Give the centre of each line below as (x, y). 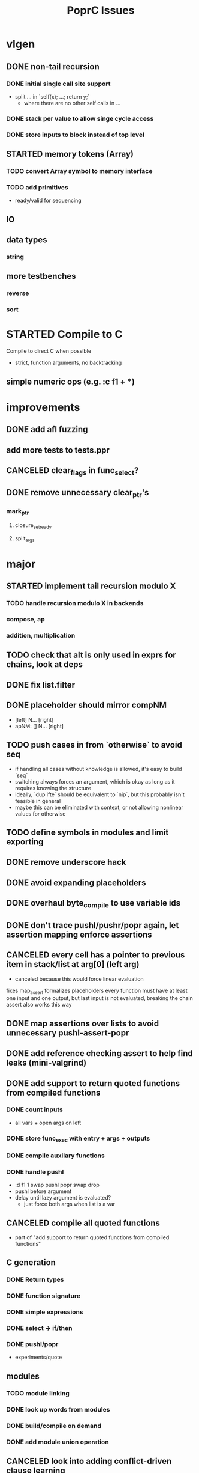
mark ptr (17, 511)
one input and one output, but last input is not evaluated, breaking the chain (99, 998)
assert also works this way (39, 1005)
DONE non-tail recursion (53, 66)
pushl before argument (43, 1191)
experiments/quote (38, 1357)
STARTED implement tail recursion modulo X (91, 586)
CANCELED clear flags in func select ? (73, 471)
